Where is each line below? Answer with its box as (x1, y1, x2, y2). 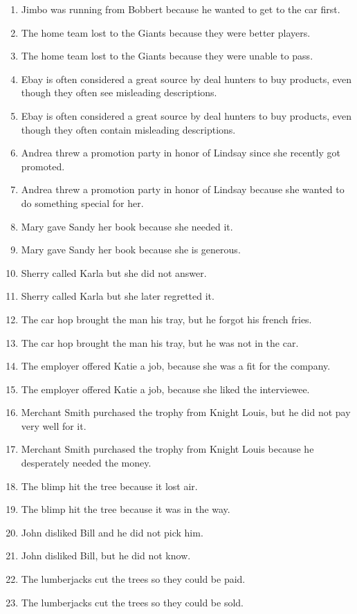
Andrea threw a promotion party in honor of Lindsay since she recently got (21, 145, 340, 160)
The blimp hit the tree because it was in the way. (21, 502, 230, 516)
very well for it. (21, 418, 86, 433)
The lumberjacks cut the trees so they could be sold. (21, 595, 244, 609)
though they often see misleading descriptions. (21, 85, 217, 100)
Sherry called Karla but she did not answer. (21, 265, 207, 280)
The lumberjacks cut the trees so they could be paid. (21, 572, 246, 586)
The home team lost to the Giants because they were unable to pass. (21, 48, 313, 63)
